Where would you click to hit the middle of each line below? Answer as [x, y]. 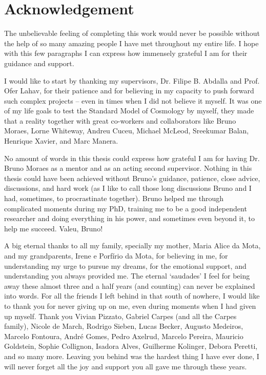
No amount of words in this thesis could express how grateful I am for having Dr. [132, 158]
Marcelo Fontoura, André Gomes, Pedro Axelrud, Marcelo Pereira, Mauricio [124, 336]
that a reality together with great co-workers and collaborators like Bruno [120, 120]
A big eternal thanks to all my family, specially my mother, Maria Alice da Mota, [132, 245]
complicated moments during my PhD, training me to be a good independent [126, 208]
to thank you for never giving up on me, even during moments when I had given [130, 305]
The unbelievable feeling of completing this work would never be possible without [132, 33]
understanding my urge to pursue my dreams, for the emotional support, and [125, 265]
